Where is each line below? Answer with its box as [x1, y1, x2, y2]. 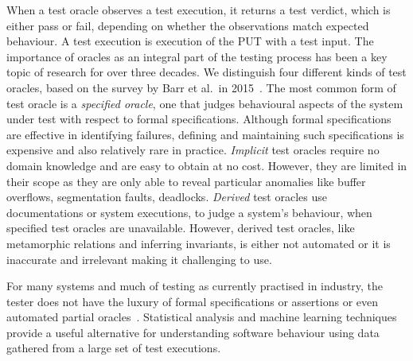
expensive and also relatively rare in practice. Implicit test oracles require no [6, 142, 380, 158]
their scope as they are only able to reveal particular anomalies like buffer [6, 173, 366, 189]
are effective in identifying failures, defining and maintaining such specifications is [6, 126, 404, 142]
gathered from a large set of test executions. [6, 340, 221, 356]
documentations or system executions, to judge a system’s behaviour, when [6, 204, 372, 220]
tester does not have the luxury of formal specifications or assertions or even [6, 293, 379, 309]
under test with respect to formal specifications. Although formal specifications [6, 111, 392, 127]
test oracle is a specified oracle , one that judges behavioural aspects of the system [6, 95, 403, 111]
